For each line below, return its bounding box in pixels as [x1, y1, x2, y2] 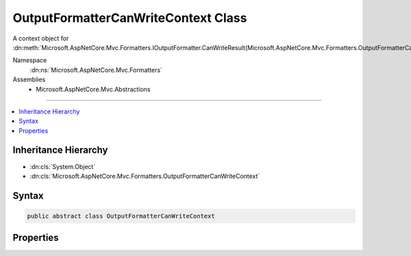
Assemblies [12, 75, 46, 84]
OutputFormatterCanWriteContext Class [12, 10, 247, 25]
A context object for [12, 34, 69, 42]
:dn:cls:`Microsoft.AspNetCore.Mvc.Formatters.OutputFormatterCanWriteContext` [29, 172, 260, 180]
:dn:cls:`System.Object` [29, 162, 96, 170]
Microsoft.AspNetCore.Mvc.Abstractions [36, 85, 151, 93]
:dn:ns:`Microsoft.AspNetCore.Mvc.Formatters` [29, 66, 162, 74]
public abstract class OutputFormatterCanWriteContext [27, 212, 215, 220]
